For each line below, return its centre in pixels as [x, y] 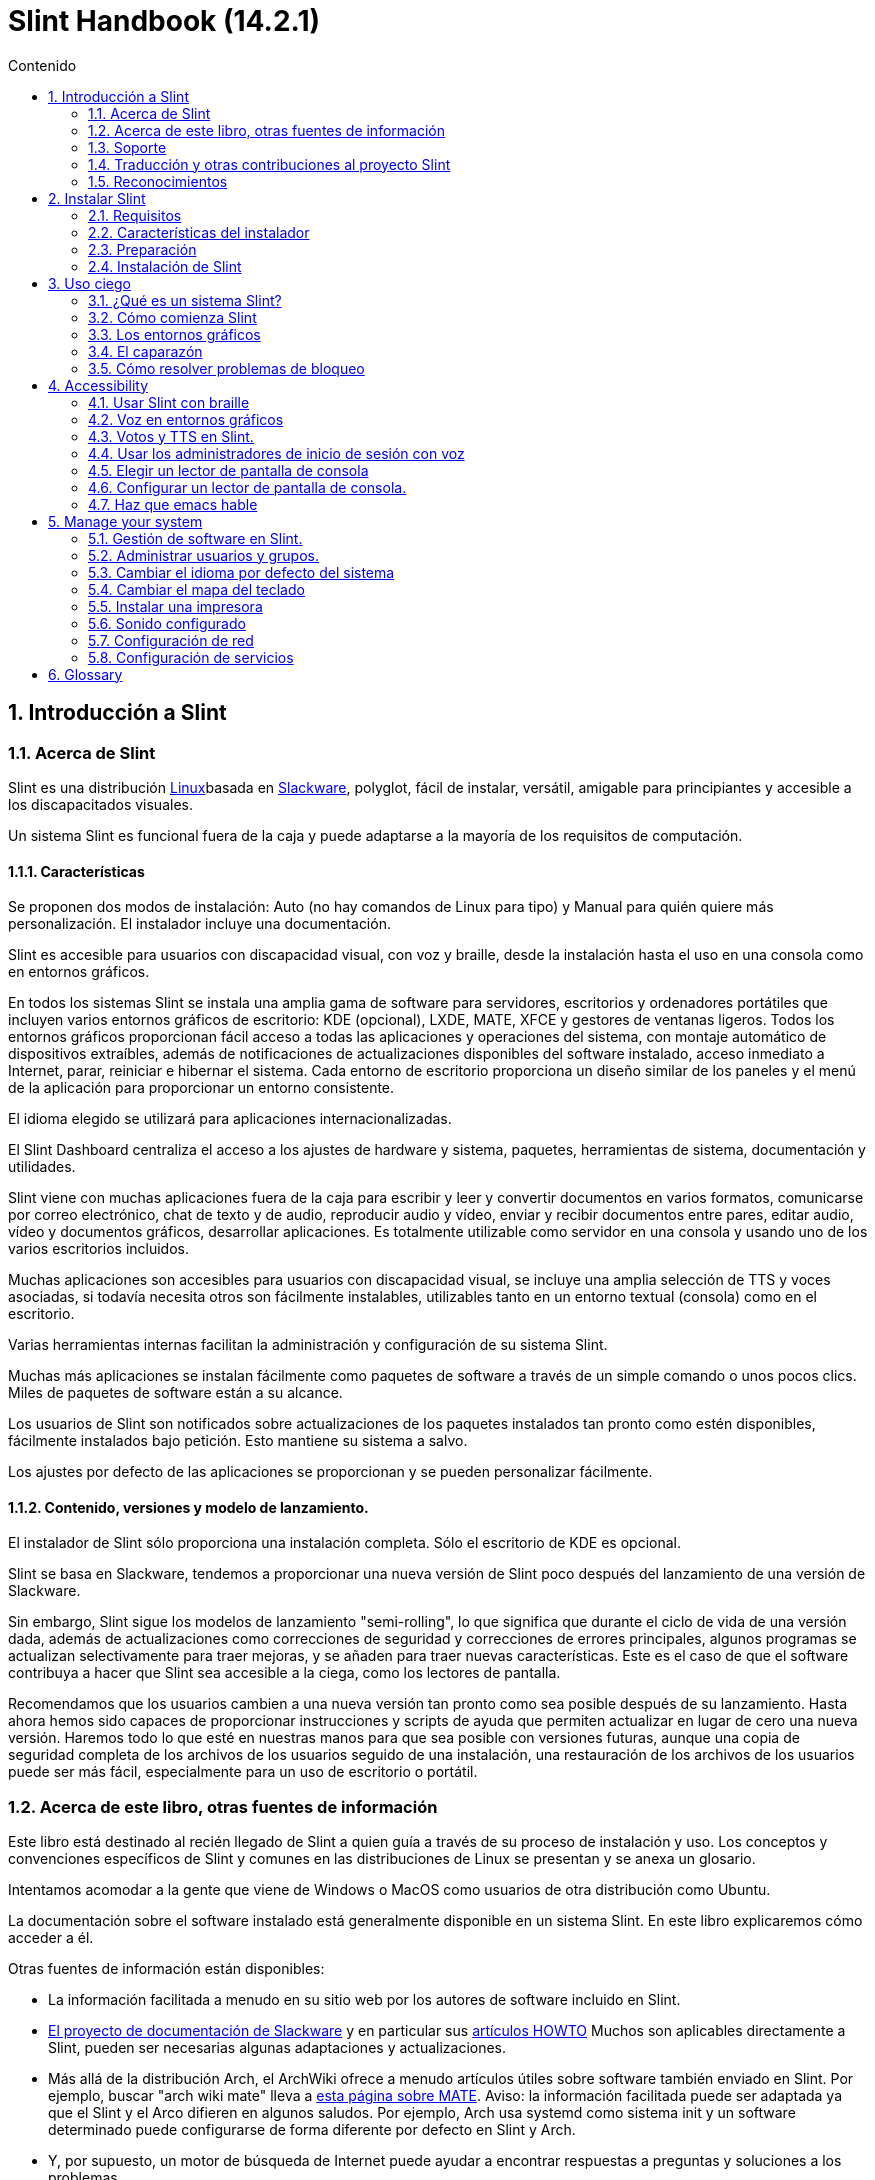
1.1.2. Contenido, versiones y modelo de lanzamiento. [188, 1507]
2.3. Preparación [142, 249]
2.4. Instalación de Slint [165, 266]
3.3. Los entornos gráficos [174, 334]
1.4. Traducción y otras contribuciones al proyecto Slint [269, 164]
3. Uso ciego [89, 283]
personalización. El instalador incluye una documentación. [199, 924]
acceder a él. [51, 1938]
